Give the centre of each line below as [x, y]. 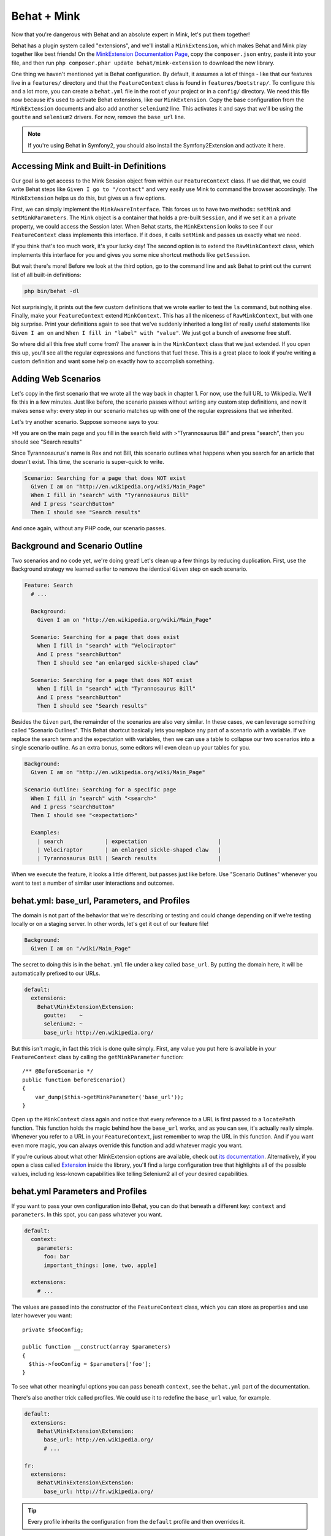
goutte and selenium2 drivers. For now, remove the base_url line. [98, 117]
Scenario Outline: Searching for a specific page [100, 790]
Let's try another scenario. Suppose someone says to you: [85, 422]
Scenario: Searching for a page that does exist [105, 637]
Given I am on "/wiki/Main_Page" [81, 949]
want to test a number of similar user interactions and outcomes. [93, 883]
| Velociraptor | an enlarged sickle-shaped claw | [129, 850]
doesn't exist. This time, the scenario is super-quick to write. [88, 461]
